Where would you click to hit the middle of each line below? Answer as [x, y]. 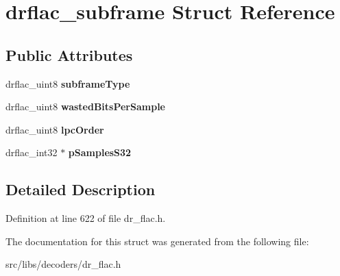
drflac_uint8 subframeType [68, 83]
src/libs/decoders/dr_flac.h [63, 264]
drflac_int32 [32, 152]
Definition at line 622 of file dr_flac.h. [86, 218]
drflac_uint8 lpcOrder [55, 129]
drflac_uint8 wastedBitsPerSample [85, 106]
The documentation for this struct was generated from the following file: [157, 241]
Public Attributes [69, 54]
